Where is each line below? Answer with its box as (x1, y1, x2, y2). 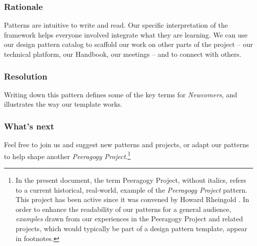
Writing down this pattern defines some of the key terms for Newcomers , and (4, 89, 237, 99)
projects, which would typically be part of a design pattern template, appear (15, 223, 248, 234)
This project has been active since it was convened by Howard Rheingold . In (15, 194, 250, 205)
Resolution (4, 70, 47, 82)
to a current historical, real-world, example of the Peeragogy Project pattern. (15, 184, 248, 195)
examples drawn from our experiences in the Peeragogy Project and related (15, 213, 243, 224)
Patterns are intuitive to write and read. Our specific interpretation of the (4, 20, 228, 30)
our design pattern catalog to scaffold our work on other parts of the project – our (4, 39, 253, 49)
